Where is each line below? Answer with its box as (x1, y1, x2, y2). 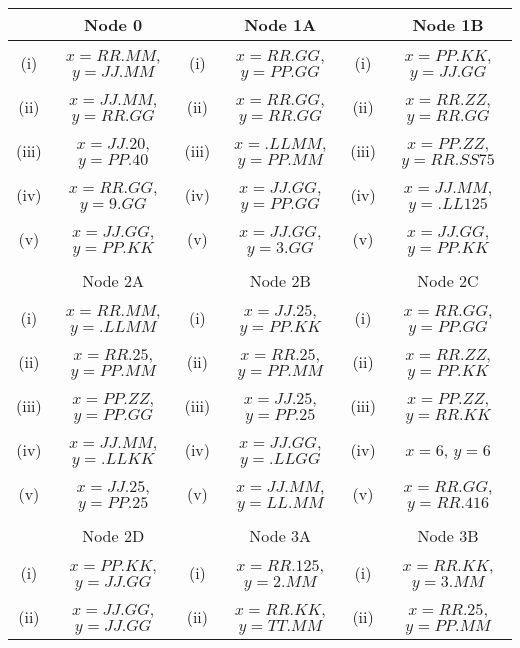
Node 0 (84, 13, 143, 36)
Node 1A (244, 13, 317, 36)
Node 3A (249, 524, 312, 547)
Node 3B (417, 524, 479, 547)
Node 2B (249, 269, 311, 292)
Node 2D (82, 524, 145, 547)
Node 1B (412, 13, 484, 36)
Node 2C (417, 269, 479, 292)
